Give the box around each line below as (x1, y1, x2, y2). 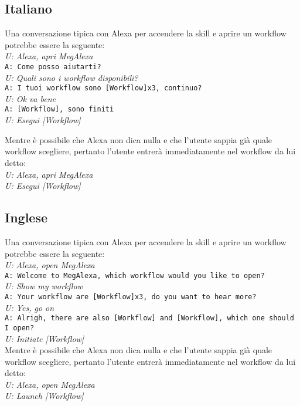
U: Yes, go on (5, 301, 54, 313)
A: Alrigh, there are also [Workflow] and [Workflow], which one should (5, 314, 294, 323)
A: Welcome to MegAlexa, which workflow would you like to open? (5, 271, 265, 280)
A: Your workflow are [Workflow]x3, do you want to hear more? (5, 292, 257, 301)
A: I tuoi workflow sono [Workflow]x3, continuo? (5, 84, 202, 93)
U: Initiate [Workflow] (5, 332, 84, 344)
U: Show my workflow (5, 280, 83, 292)
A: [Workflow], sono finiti (5, 105, 114, 114)
